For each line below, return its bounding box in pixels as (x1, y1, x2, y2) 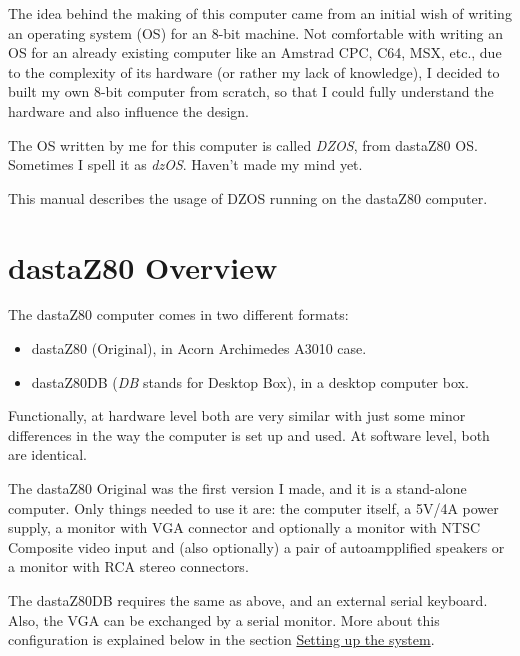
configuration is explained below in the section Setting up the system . (8, 629, 435, 650)
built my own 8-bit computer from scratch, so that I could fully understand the (8, 81, 494, 102)
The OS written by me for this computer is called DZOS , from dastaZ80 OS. (8, 134, 478, 155)
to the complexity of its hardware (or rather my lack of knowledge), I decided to (8, 61, 500, 82)
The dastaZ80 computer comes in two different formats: (8, 304, 349, 325)
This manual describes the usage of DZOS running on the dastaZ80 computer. (8, 187, 488, 208)
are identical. (8, 444, 87, 465)
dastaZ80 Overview (8, 246, 278, 287)
